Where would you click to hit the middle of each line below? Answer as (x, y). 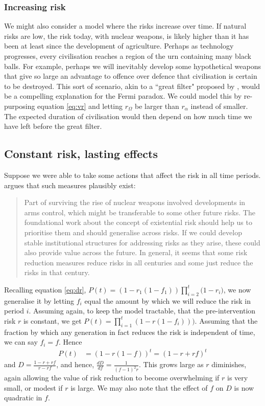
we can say (21, 342)
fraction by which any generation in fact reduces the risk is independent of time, (130, 332)
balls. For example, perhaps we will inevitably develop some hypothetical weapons (133, 66)
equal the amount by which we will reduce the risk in (168, 300)
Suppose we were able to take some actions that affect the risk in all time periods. (132, 175)
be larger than (157, 106)
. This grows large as (171, 364)
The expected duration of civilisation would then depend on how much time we (128, 116)
